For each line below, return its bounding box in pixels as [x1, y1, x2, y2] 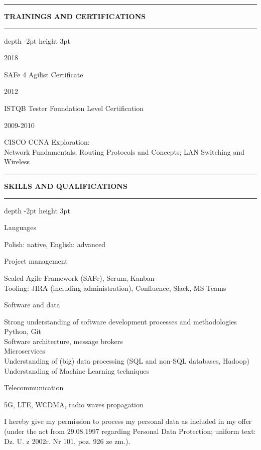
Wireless [4, 156, 30, 167]
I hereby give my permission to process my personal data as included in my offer [4, 416, 252, 426]
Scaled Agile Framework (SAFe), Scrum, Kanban [4, 272, 155, 283]
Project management [4, 256, 68, 266]
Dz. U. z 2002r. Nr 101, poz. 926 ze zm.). [4, 435, 130, 446]
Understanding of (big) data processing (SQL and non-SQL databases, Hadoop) [4, 356, 249, 366]
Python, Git [4, 326, 41, 336]
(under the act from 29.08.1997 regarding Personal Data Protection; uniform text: [4, 426, 256, 436]
